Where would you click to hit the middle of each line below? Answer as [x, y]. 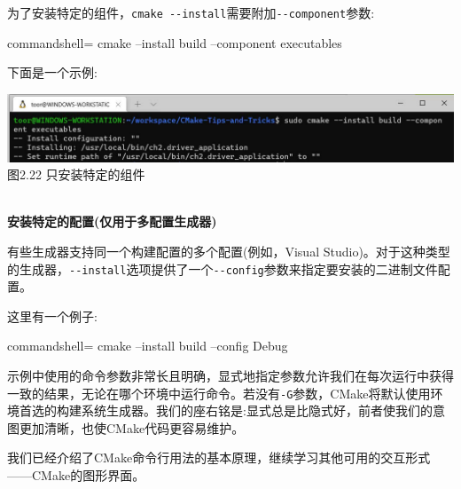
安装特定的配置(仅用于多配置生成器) [112, 221]
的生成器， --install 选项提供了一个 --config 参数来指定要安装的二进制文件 [223, 268]
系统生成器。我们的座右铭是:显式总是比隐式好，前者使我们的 [257, 410]
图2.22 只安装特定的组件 [76, 174]
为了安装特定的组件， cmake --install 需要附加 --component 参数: [191, 12]
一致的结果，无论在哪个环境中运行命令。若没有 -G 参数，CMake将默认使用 [219, 393]
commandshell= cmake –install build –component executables [175, 42]
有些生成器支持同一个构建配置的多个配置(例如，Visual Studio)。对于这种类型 [229, 251]
